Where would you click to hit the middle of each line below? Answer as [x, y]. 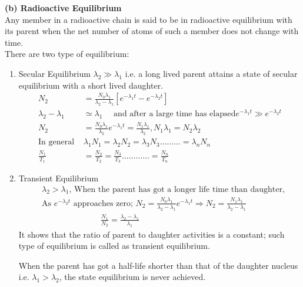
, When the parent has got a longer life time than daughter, [177, 189]
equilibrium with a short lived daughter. [91, 85]
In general [56, 142]
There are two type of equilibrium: [67, 54]
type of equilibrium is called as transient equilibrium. [114, 246]
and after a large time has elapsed [175, 114]
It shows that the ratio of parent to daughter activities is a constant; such [151, 234]
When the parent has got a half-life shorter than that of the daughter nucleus [158, 265]
